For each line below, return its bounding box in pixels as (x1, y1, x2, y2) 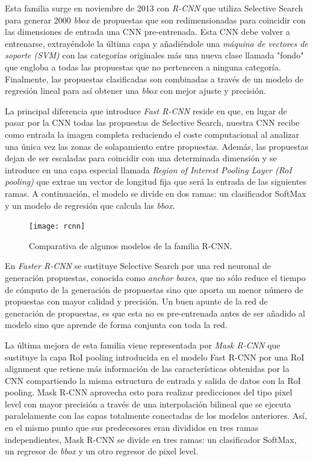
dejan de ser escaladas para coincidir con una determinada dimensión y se (5, 152, 277, 164)
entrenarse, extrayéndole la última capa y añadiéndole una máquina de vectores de (5, 37, 308, 49)
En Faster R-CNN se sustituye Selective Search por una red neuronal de (5, 259, 271, 272)
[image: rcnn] (29, 222, 85, 231)
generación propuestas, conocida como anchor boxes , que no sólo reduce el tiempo (5, 271, 306, 283)
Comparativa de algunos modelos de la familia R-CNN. (29, 239, 232, 252)
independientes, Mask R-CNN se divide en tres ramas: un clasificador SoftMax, (5, 433, 297, 445)
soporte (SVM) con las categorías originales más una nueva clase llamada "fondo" (5, 49, 304, 61)
